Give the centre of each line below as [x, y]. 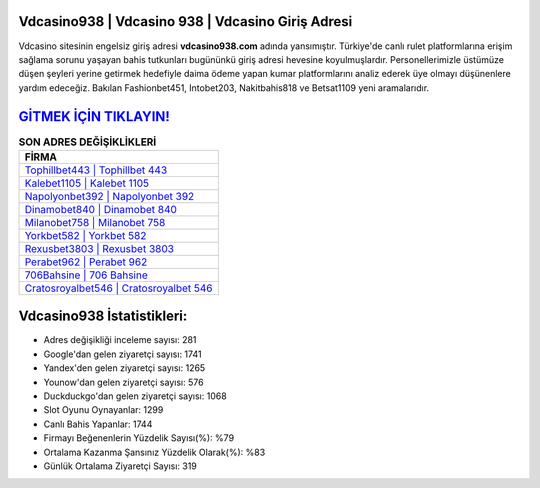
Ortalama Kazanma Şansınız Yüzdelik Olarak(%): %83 [154, 452]
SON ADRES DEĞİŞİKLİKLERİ [87, 142]
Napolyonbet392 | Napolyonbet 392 [109, 196]
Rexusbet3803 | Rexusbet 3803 [99, 248]
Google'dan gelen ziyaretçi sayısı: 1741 [122, 354]
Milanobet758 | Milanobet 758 [95, 222]
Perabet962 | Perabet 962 [86, 262]
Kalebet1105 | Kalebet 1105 [87, 183]
